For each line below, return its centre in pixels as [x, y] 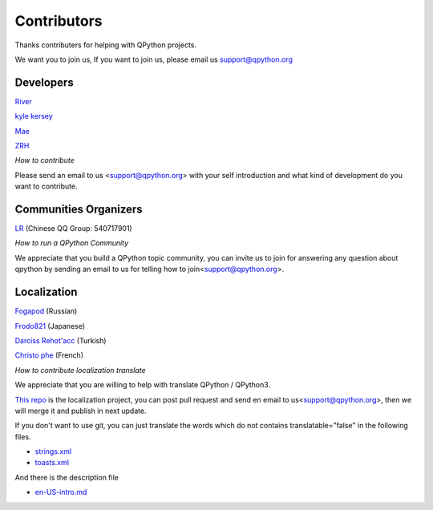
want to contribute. [46, 186]
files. [23, 436]
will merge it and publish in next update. [81, 411]
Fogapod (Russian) [46, 311]
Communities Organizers [79, 209]
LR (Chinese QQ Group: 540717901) [73, 229]
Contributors [59, 21]
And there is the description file [67, 477]
